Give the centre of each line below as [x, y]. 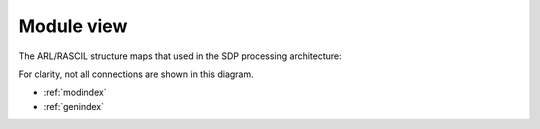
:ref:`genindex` [74, 106]
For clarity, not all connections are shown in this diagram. [136, 74]
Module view [73, 26]
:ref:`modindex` [75, 92]
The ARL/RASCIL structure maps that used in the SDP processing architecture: [180, 56]
